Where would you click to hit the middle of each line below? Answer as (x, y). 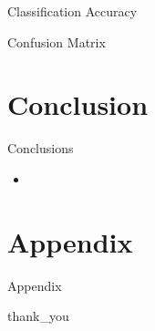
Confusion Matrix (57, 41)
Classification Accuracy (72, 11)
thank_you (38, 316)
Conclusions (41, 148)
